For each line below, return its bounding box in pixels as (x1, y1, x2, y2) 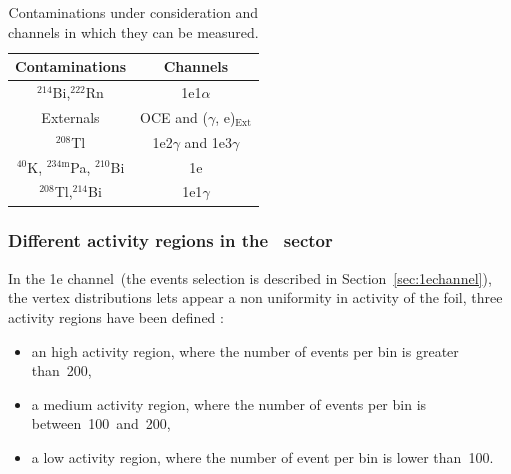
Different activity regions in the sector (8, 228, 333, 253)
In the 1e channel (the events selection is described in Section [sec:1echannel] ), (8, 267, 492, 288)
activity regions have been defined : (8, 306, 224, 327)
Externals (41, 106, 100, 127)
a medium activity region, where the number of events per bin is (31, 393, 427, 414)
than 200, (31, 360, 92, 381)
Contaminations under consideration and (8, 2, 259, 22)
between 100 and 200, (31, 413, 171, 434)
